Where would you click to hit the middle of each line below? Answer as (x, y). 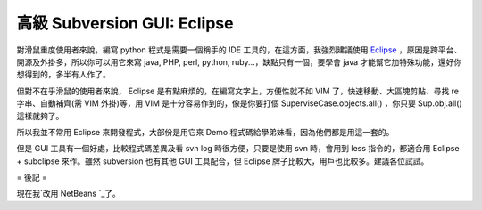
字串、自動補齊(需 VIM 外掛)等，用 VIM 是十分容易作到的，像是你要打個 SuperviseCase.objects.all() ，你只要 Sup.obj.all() (240, 103)
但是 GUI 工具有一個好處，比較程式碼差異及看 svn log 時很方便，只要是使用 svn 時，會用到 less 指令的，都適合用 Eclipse (238, 149)
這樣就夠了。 (40, 116)
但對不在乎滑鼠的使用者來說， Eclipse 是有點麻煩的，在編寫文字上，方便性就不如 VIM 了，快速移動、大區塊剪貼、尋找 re (238, 91)
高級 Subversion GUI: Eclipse (125, 23)
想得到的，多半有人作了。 (63, 75)
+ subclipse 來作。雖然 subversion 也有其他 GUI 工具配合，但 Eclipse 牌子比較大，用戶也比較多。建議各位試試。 (223, 161)
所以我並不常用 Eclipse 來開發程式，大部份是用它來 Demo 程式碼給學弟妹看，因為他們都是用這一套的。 (205, 132)
